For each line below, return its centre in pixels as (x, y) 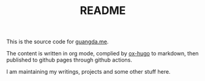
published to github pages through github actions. (69, 60)
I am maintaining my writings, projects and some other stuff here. (88, 72)
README (103, 11)
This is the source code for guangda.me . (58, 42)
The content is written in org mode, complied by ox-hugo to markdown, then (102, 54)
